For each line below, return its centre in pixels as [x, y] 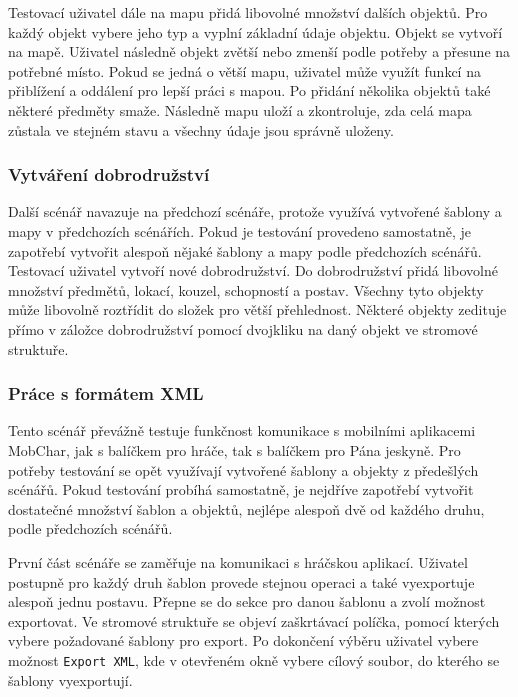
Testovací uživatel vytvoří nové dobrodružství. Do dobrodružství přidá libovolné [253, 270]
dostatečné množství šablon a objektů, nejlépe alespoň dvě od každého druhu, [246, 508]
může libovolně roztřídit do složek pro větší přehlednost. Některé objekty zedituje [257, 309]
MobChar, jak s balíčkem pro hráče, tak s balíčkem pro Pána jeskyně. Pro [234, 449]
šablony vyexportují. [70, 679]
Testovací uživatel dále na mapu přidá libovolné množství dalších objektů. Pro [248, 12]
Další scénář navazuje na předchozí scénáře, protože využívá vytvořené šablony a [255, 211]
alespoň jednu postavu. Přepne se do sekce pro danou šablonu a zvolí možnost [247, 601]
